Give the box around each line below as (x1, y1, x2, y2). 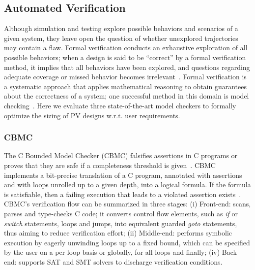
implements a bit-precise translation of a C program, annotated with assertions (4, 169, 242, 180)
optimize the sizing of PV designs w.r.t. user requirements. (4, 110, 180, 120)
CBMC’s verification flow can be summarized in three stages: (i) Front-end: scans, (4, 199, 251, 209)
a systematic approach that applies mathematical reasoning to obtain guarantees (4, 81, 247, 91)
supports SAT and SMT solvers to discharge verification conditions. (19, 256, 223, 267)
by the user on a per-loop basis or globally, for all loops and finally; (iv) (4, 247, 220, 257)
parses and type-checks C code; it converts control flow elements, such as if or (4, 208, 238, 218)
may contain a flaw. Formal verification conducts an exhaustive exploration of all (4, 42, 248, 53)
